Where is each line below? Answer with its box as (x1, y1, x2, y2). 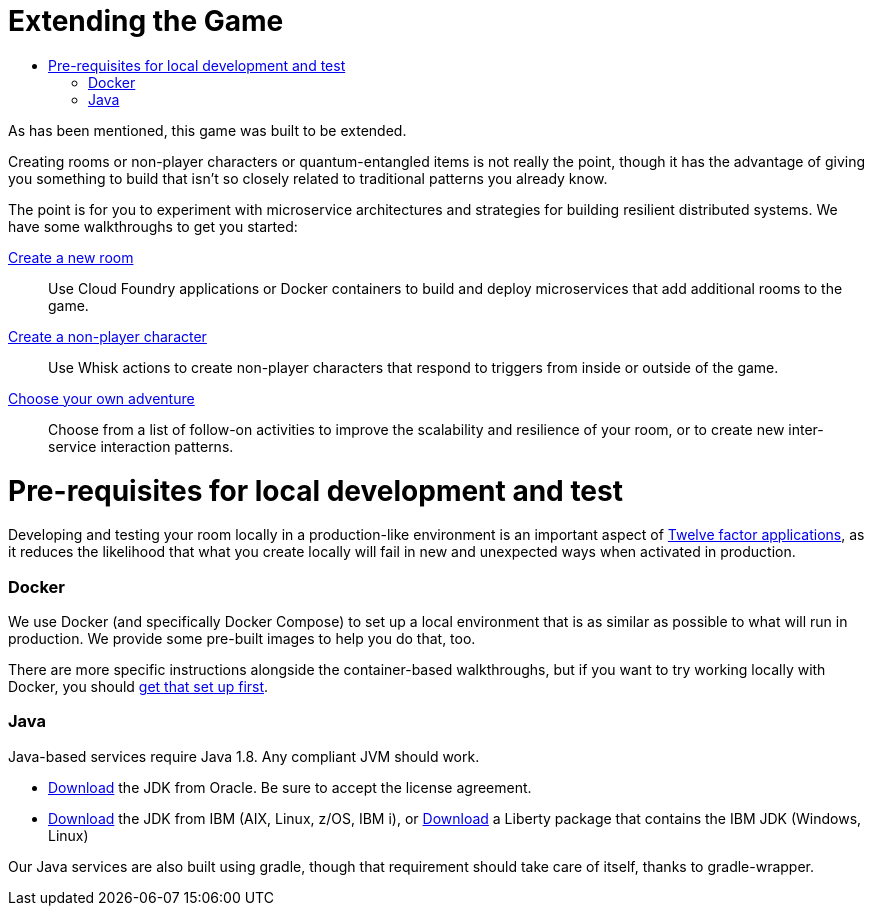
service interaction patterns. (48, 437, 234, 455)
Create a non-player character (8, 327, 207, 345)
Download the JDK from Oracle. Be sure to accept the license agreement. (48, 778, 532, 796)
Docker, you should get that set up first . (8, 678, 269, 695)
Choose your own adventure (8, 389, 195, 407)
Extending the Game (8, 4, 284, 38)
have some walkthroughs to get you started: (8, 217, 298, 235)
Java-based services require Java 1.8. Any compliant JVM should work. (8, 747, 480, 765)
